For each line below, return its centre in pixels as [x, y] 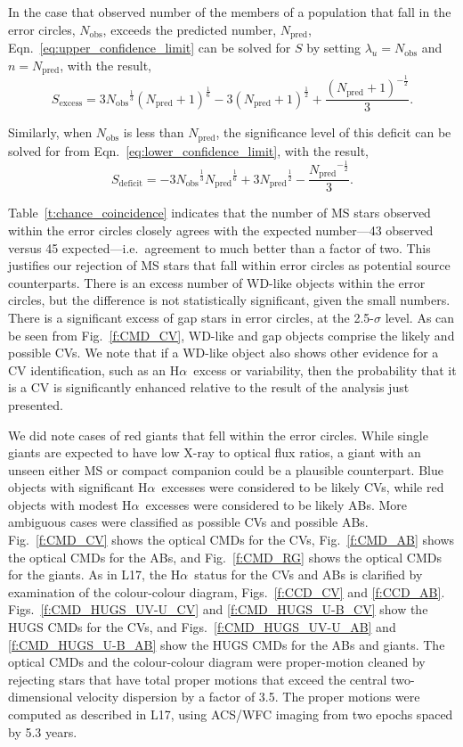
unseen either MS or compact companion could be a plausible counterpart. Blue [226, 469]
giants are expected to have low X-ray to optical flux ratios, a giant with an [215, 452]
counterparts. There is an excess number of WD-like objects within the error [217, 282]
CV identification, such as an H [94, 369]
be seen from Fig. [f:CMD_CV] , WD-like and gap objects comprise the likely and [231, 335]
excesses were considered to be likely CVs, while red [303, 487]
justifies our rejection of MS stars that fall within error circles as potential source [229, 265]
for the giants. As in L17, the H [94, 575]
